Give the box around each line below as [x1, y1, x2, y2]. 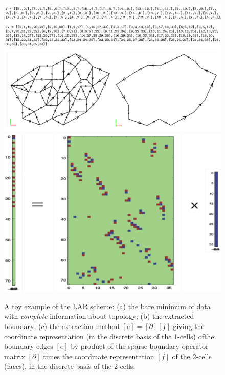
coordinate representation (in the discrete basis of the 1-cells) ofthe [4, 331, 214, 341]
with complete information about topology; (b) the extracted [4, 311, 194, 321]
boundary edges [4, 341, 53, 351]
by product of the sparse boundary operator [71, 341, 209, 351]
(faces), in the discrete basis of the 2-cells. [4, 361, 136, 371]
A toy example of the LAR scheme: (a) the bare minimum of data [4, 300, 211, 311]
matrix [4, 350, 25, 361]
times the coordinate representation [43, 350, 154, 361]
